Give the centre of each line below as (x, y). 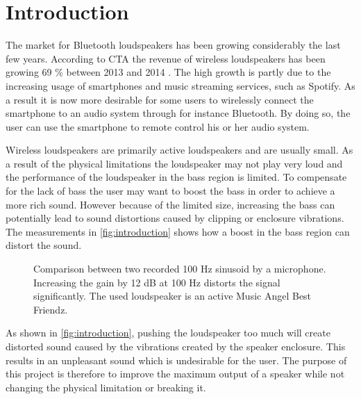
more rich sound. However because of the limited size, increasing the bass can (170, 204)
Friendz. (51, 309)
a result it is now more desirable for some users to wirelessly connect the (160, 99)
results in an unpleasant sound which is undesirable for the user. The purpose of (176, 360)
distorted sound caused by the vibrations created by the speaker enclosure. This (176, 346)
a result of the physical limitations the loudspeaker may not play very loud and (174, 163)
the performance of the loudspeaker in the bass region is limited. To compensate (176, 177)
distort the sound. (44, 245)
